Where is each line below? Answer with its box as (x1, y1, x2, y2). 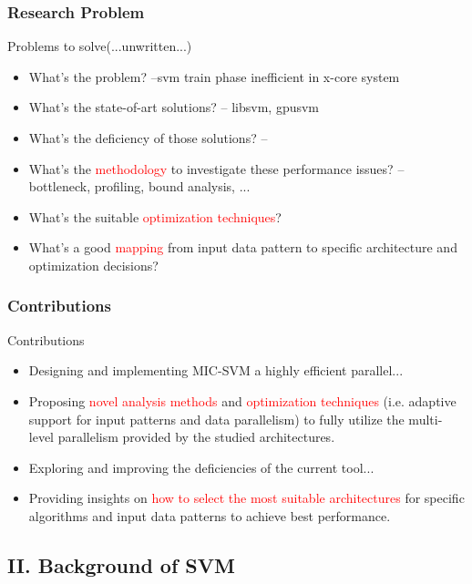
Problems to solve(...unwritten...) (7, 36, 192, 56)
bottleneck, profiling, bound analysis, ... (28, 177, 251, 196)
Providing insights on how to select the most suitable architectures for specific (28, 488, 465, 507)
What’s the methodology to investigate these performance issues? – (28, 159, 405, 178)
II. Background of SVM (7, 550, 235, 579)
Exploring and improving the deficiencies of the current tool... (28, 457, 375, 476)
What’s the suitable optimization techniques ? (28, 207, 282, 226)
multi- (408, 409, 443, 428)
